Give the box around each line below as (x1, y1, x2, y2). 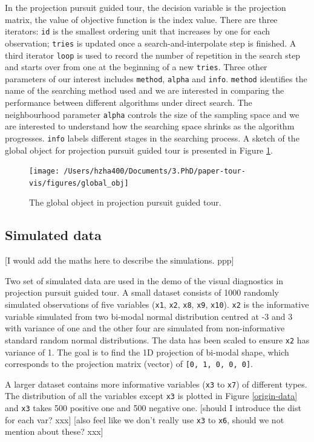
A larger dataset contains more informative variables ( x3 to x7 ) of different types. (5, 377, 307, 390)
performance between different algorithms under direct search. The (5, 96, 252, 109)
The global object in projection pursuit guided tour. (29, 196, 221, 209)
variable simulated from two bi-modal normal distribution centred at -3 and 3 (5, 310, 293, 322)
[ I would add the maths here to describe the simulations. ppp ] (5, 254, 234, 267)
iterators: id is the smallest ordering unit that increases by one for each (5, 25, 270, 37)
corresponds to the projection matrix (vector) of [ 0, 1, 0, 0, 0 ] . (5, 357, 253, 370)
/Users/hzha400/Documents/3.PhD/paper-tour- (64, 167, 246, 176)
